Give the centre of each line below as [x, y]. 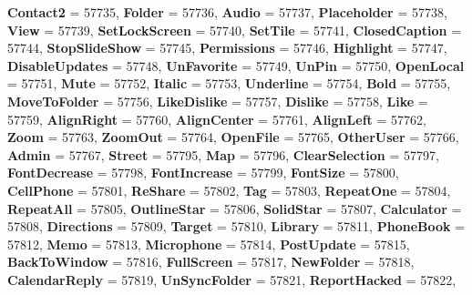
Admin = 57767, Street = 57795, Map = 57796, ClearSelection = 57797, [223, 154]
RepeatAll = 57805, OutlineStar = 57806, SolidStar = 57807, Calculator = [235, 208]
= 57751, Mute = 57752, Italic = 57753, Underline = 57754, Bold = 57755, [229, 83]
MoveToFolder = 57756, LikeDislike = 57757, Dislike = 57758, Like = [218, 101]
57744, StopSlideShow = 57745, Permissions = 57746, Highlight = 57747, [227, 48]
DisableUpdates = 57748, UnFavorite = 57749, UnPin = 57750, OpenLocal [236, 65]
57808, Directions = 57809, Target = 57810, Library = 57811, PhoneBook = [236, 226]
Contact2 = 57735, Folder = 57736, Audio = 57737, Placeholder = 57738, [227, 12]
